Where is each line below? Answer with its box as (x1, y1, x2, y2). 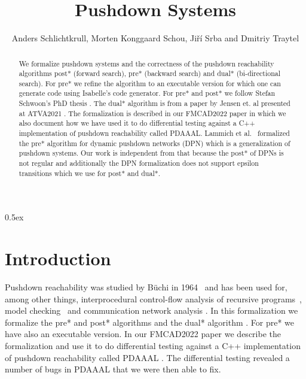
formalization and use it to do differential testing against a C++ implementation (5, 339, 301, 352)
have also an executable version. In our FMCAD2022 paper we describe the (5, 328, 281, 340)
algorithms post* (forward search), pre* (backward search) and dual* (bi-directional (19, 68, 281, 78)
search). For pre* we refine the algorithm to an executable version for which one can (19, 78, 281, 88)
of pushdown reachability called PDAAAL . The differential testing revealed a (5, 351, 290, 363)
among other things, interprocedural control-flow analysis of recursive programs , (5, 292, 302, 305)
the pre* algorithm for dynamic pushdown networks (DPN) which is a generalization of (19, 138, 290, 148)
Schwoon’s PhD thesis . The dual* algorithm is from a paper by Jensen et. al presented (19, 98, 290, 108)
